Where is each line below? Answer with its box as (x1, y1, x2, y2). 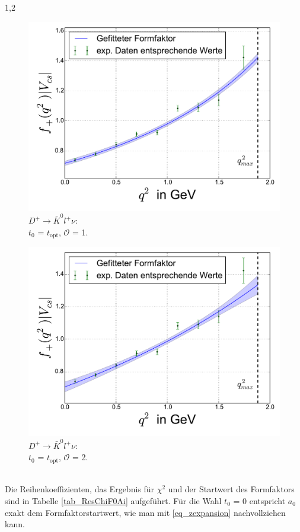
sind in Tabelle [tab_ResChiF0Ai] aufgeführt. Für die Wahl (5, 494, 222, 506)
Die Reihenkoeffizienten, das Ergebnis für (5, 483, 155, 495)
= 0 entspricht (233, 494, 286, 506)
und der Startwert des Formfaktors (168, 483, 295, 495)
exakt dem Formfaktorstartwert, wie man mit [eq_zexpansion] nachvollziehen (5, 506, 286, 518)
